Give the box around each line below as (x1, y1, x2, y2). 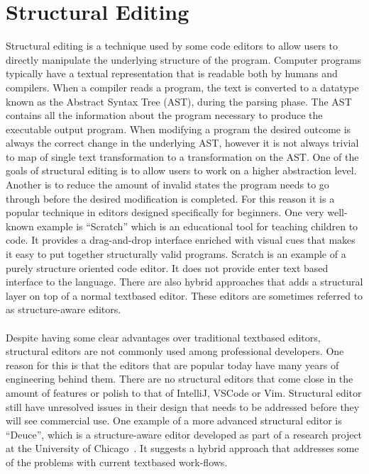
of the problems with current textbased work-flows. (6, 454, 228, 469)
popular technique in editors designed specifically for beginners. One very (6, 205, 324, 220)
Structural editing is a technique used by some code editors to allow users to (6, 38, 338, 53)
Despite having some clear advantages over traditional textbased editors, (6, 329, 321, 344)
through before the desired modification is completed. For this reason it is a (6, 191, 335, 205)
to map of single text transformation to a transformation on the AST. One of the (6, 149, 359, 164)
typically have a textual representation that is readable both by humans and (6, 66, 338, 81)
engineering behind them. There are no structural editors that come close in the (6, 371, 353, 386)
